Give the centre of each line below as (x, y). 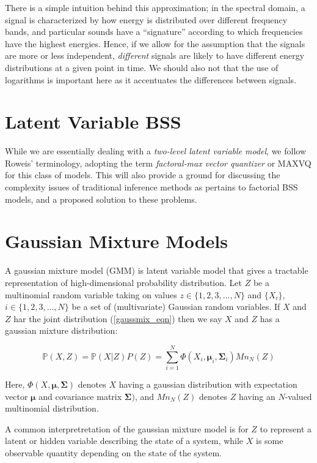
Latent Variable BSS (93, 122)
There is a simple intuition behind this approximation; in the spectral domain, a (155, 7)
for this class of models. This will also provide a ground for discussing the (143, 175)
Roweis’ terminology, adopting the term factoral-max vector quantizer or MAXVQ (158, 163)
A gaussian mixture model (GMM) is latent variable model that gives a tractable (157, 270)
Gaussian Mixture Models (117, 241)
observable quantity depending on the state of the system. (114, 453)
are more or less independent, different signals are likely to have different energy (155, 55)
